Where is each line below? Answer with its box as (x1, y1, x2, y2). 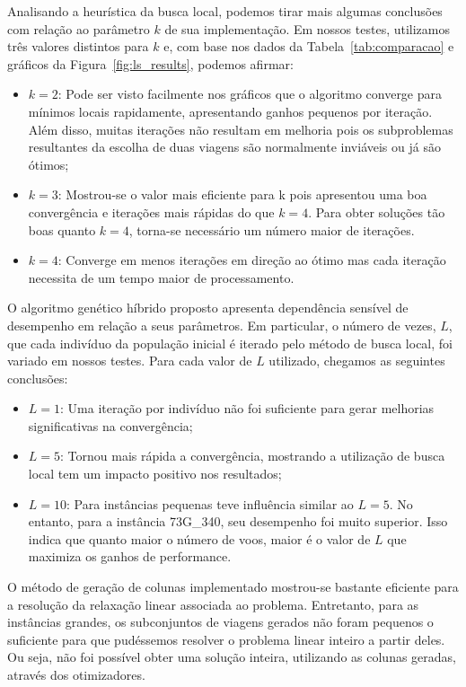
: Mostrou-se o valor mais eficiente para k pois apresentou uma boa (57, 185, 427, 204)
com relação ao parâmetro (7, 19, 150, 38)
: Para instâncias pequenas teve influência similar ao (66, 494, 354, 513)
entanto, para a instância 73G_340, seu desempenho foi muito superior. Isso (28, 512, 448, 531)
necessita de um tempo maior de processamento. (28, 268, 295, 286)
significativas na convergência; (28, 416, 193, 435)
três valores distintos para (7, 37, 149, 56)
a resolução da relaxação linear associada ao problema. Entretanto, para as (7, 595, 419, 613)
